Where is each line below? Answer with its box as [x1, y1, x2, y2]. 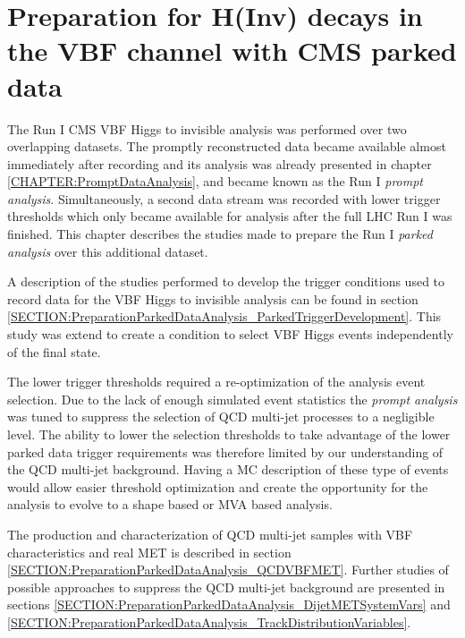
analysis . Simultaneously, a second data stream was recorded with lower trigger [7, 189, 441, 208]
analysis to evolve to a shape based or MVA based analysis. [7, 495, 333, 514]
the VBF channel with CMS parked [7, 32, 457, 69]
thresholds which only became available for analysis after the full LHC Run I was [7, 207, 452, 225]
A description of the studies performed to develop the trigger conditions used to [7, 272, 445, 291]
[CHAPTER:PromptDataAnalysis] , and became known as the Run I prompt [7, 172, 423, 191]
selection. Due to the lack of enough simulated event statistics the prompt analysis [7, 389, 458, 408]
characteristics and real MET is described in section [7, 542, 292, 561]
